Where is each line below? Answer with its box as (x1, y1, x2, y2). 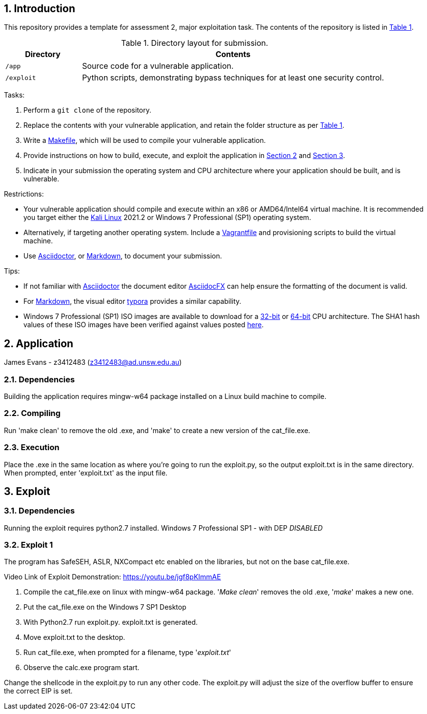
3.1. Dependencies (4, 506, 75, 516)
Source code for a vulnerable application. (82, 61, 234, 71)
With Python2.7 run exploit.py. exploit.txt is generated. (23, 618, 198, 627)
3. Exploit (4, 485, 50, 497)
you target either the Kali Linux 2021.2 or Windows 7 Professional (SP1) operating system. (23, 213, 311, 222)
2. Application (4, 337, 74, 350)
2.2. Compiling (4, 408, 61, 418)
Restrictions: (4, 190, 44, 198)
